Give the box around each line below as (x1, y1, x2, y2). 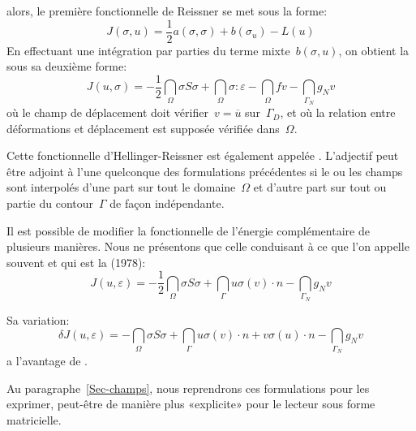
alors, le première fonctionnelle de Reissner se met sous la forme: (6, 2, 328, 19)
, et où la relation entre (280, 104, 396, 121)
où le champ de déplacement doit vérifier (6, 104, 208, 121)
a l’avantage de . (6, 351, 88, 369)
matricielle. (6, 411, 62, 428)
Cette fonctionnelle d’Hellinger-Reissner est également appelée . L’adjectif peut (6, 147, 399, 164)
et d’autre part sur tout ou (253, 179, 387, 196)
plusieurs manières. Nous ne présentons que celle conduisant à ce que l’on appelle (6, 238, 410, 255)
